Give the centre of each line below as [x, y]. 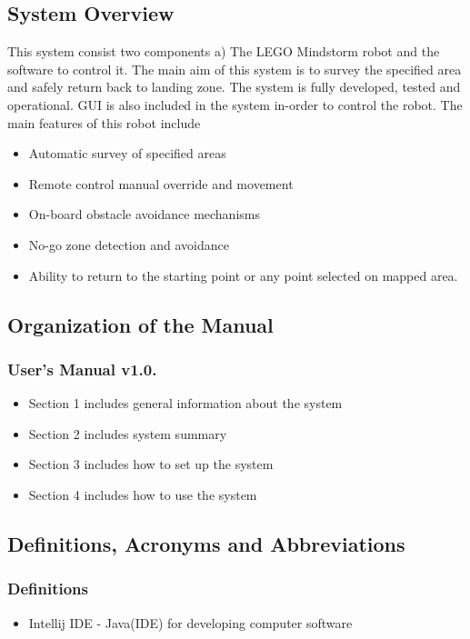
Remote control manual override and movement [161, 183]
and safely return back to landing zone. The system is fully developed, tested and [234, 87]
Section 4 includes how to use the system [143, 494]
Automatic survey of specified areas [127, 153]
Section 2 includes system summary [128, 433]
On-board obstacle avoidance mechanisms [144, 214]
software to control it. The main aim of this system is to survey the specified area [235, 69]
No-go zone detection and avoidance [129, 244]
